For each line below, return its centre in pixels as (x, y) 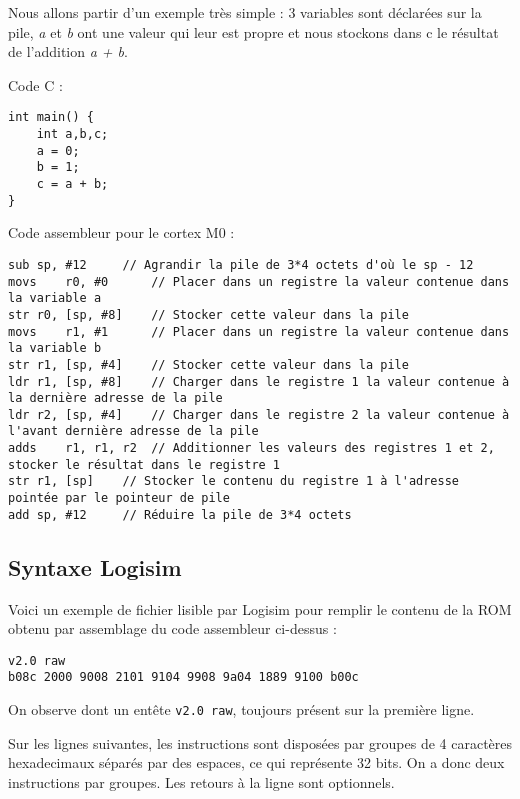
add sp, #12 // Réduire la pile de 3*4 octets (180, 514)
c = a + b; (72, 184)
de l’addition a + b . (68, 51)
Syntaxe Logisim (95, 566)
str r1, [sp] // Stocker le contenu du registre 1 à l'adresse (234, 481)
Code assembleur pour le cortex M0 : (121, 232)
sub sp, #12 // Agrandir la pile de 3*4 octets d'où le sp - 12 (241, 264)
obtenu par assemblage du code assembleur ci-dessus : (172, 628)
